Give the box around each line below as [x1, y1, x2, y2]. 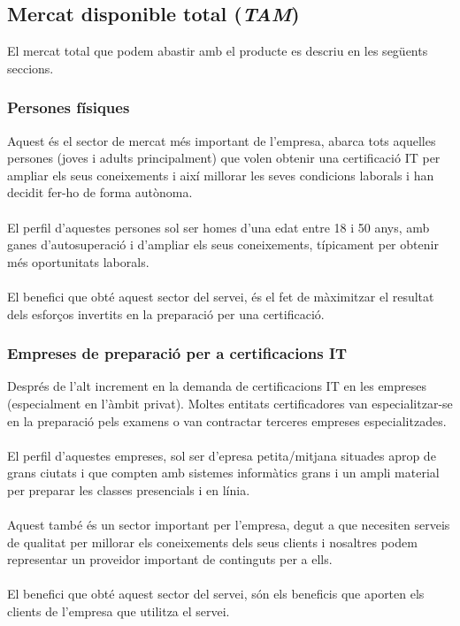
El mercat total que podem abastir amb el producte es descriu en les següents [7, 42, 428, 60]
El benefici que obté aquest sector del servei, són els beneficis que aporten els [7, 584, 425, 603]
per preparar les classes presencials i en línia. [7, 480, 250, 499]
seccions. [7, 58, 54, 77]
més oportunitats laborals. [7, 252, 149, 271]
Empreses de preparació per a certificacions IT [7, 342, 348, 364]
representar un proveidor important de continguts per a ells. [7, 550, 333, 569]
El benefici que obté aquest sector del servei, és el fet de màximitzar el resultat [7, 286, 434, 305]
